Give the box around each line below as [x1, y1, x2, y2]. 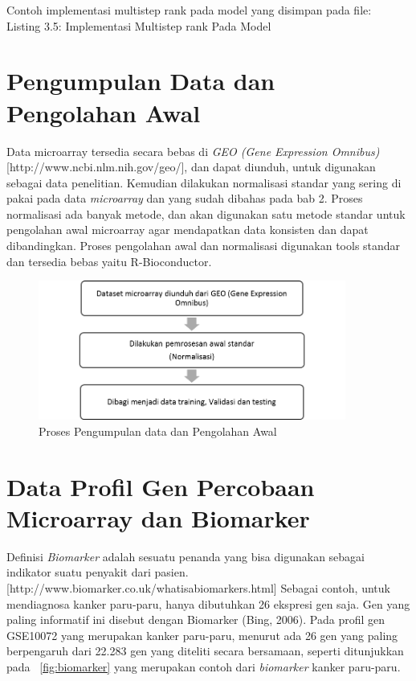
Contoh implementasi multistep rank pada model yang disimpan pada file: [6, 2, 372, 18]
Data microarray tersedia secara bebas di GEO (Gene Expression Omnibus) [6, 142, 380, 159]
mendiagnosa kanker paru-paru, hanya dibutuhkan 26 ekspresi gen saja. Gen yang [6, 595, 410, 612]
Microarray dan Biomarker [6, 501, 310, 534]
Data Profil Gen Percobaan [6, 470, 315, 503]
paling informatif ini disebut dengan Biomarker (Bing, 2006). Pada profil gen [6, 611, 385, 628]
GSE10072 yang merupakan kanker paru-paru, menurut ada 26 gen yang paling [6, 626, 398, 643]
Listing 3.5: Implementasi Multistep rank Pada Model [6, 17, 271, 34]
